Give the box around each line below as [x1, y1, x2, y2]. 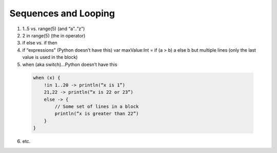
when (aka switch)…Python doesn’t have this [22, 61, 117, 68]
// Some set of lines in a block [54, 104, 139, 110]
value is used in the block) [22, 54, 78, 60]
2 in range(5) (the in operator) [22, 32, 86, 38]
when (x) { [33, 75, 61, 81]
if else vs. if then [22, 40, 57, 46]
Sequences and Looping [9, 8, 115, 19]
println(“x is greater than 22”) [54, 111, 139, 117]
